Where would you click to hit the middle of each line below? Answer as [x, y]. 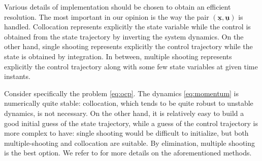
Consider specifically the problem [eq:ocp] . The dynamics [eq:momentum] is [122, 93]
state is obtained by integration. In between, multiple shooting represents [118, 56]
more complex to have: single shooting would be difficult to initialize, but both [126, 133]
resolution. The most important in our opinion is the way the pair [107, 16]
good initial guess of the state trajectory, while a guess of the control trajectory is [131, 123]
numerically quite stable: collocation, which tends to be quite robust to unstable [129, 103]
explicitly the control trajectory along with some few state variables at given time [131, 66]
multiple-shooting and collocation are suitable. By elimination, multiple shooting [130, 143]
